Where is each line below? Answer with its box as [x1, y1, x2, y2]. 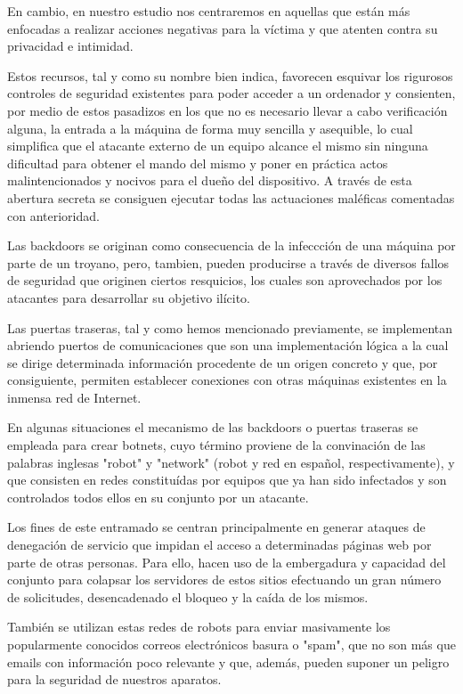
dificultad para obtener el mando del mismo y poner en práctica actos [7, 153, 388, 172]
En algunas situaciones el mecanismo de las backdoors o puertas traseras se [7, 418, 418, 437]
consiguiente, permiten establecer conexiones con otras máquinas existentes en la [7, 371, 447, 389]
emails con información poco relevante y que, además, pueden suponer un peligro [7, 652, 450, 671]
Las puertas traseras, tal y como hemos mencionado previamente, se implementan [7, 318, 453, 337]
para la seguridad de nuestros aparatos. [7, 670, 222, 689]
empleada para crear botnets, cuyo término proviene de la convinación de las [7, 436, 426, 454]
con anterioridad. [7, 206, 100, 225]
